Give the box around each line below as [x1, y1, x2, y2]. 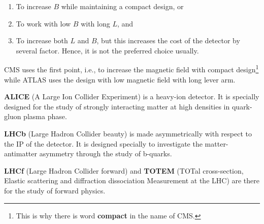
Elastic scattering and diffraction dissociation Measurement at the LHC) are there [4, 175, 260, 186]
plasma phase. [23, 111, 67, 122]
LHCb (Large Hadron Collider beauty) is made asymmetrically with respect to [4, 128, 252, 138]
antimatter [4, 148, 37, 159]
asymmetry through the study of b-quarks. [39, 148, 172, 159]
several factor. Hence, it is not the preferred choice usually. [16, 45, 199, 55]
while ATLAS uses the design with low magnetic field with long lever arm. [4, 74, 236, 85]
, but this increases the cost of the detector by [96, 35, 240, 46]
